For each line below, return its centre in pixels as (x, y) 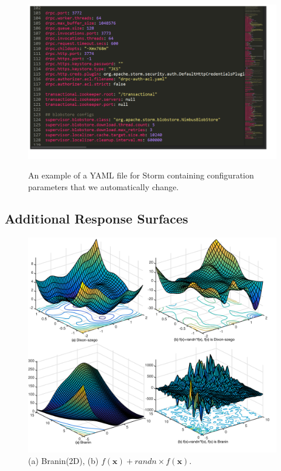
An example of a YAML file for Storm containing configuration (141, 175)
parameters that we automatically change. (104, 186)
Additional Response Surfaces (97, 218)
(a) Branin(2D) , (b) (64, 461)
